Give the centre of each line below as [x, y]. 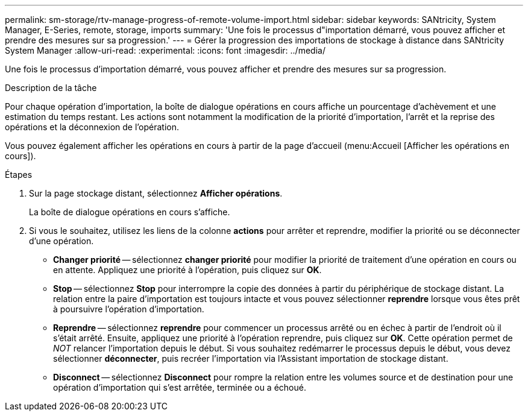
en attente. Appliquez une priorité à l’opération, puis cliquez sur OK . [187, 270]
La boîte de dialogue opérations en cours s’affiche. [130, 212]
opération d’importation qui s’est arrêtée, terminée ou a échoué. [180, 387]
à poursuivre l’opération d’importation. [129, 309]
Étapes [19, 175]
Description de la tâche [51, 88]
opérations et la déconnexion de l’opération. [92, 127]
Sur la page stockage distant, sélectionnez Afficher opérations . [156, 193]
